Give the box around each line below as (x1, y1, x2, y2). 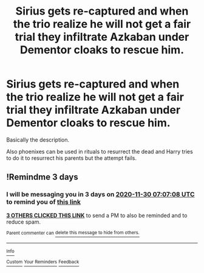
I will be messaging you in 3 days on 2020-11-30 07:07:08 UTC (6, 190, 195, 199)
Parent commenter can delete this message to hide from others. (6, 230, 140, 236)
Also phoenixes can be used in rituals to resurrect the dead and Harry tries (6, 148, 193, 155)
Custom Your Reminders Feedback (6, 259, 80, 265)
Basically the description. (6, 136, 70, 143)
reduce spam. (6, 218, 41, 226)
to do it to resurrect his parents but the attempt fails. (6, 154, 137, 162)
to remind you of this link (6, 198, 81, 206)
